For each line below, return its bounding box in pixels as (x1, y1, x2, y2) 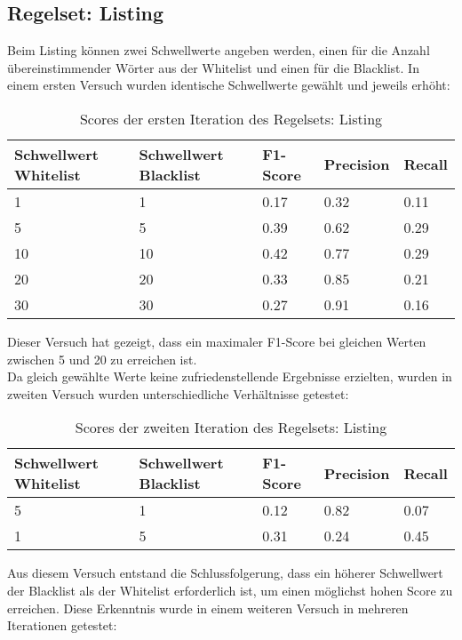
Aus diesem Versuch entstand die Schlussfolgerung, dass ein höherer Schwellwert (7, 564, 443, 582)
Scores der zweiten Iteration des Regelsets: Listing (75, 417, 387, 438)
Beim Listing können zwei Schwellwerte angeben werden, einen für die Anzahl (7, 41, 430, 60)
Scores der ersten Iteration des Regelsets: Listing (79, 108, 383, 129)
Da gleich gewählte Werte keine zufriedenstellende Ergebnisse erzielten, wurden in (7, 367, 452, 386)
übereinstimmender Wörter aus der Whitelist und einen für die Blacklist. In (7, 58, 419, 76)
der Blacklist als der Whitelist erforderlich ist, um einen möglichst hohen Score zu (7, 580, 453, 599)
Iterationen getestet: (7, 616, 117, 635)
